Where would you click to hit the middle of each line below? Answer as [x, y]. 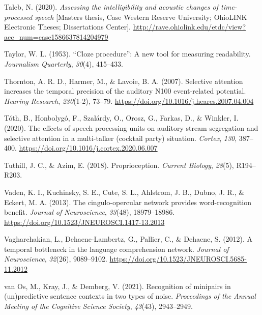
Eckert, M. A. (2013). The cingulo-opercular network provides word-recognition [128, 202]
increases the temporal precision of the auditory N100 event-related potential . [125, 91]
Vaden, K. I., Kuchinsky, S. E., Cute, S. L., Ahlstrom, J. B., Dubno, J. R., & [124, 192]
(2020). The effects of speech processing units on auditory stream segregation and [131, 127]
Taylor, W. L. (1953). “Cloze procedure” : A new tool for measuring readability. [127, 54]
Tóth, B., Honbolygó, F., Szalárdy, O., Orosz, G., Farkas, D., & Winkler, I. [121, 118]
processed [18, 17]
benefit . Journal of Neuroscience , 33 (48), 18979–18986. [90, 212]
